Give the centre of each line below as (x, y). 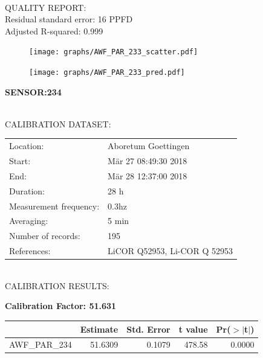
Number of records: (45, 236)
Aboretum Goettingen (149, 146)
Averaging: (29, 221)
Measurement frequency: (54, 206)
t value (193, 329)
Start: (20, 161)
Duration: (27, 190)
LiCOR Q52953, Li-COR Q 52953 (170, 251)
